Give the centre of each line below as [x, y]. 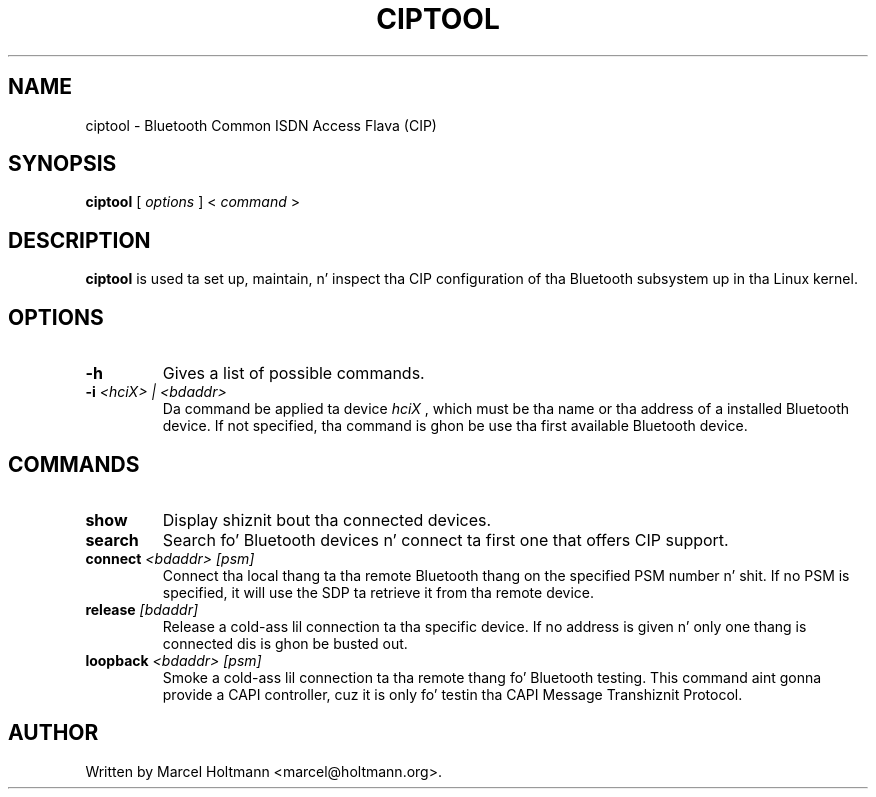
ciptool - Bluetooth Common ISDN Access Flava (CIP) [261, 125]
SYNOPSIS [62, 164]
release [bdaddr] [142, 609]
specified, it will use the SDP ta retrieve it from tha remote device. [378, 592]
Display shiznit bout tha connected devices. [327, 519]
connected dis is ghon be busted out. [285, 643]
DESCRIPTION [79, 240]
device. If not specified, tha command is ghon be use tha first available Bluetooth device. [455, 426]
